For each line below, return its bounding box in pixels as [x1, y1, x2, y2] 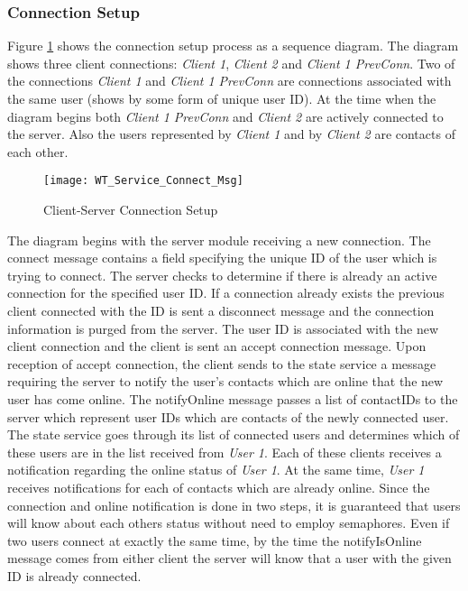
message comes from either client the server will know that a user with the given [7, 549, 452, 568]
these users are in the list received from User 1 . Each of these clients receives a [7, 442, 442, 461]
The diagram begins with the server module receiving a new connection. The [7, 230, 431, 249]
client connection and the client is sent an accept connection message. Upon [7, 337, 427, 356]
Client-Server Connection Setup [43, 200, 218, 219]
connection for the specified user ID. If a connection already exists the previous [7, 283, 445, 302]
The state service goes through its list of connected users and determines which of [7, 425, 460, 444]
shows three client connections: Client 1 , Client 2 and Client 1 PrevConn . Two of [7, 53, 455, 72]
